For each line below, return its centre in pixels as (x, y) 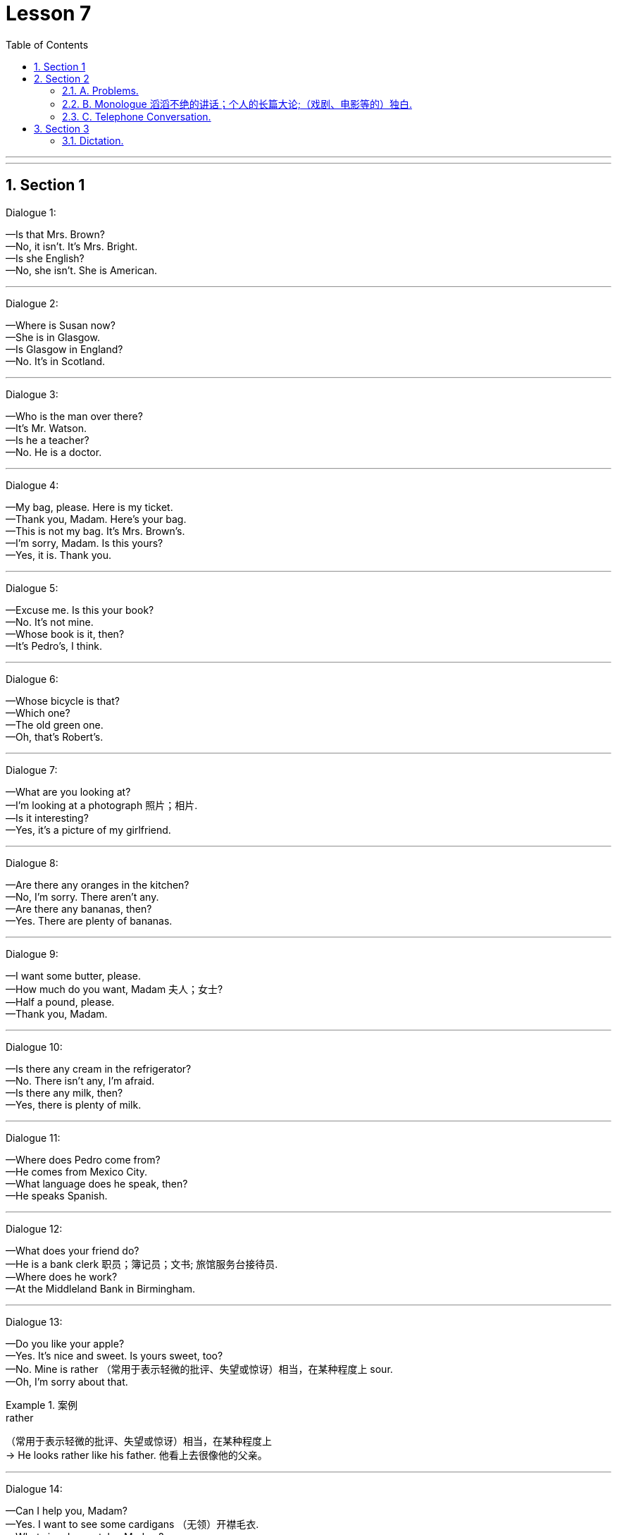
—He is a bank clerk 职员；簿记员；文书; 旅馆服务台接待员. (142, 1264)
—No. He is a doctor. (54, 452)
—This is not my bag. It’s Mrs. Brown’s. (95, 531)
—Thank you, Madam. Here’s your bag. (96, 519)
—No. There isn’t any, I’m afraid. (80, 1080)
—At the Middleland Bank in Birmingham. (101, 1288)
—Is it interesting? (47, 818)
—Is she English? (45, 258)
